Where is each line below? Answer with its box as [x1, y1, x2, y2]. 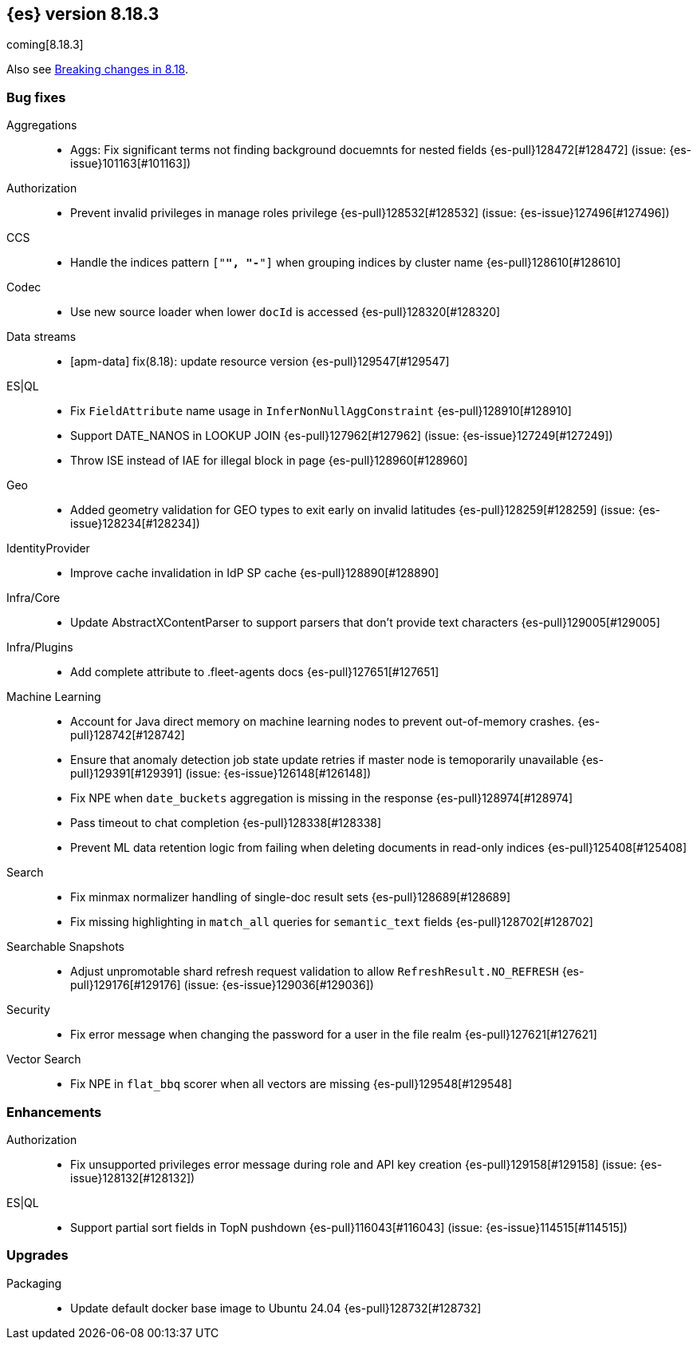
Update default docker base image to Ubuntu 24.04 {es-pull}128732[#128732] [70, 1300, 482, 1315]
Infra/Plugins [6, 640, 73, 655]
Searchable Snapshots [6, 940, 124, 954]
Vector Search [6, 1052, 81, 1067]
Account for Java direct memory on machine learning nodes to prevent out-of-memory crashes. [70, 715, 575, 729]
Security [6, 1003, 50, 1017]
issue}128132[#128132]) [70, 1170, 195, 1185]
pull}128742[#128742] [70, 728, 185, 742]
